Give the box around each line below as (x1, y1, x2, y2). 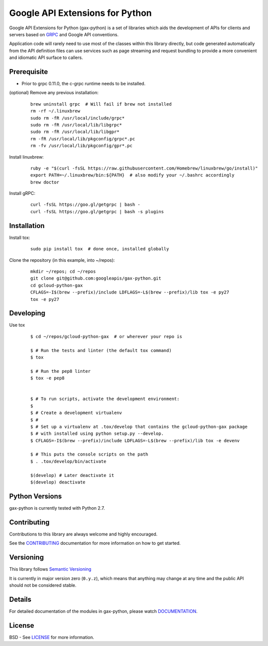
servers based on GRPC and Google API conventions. (9, 31, 119, 37)
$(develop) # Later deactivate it (30, 472, 114, 478)
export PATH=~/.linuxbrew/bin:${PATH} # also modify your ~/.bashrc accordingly (30, 173, 235, 178)
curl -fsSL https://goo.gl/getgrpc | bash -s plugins (30, 209, 164, 214)
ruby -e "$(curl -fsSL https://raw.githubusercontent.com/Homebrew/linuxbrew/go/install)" (30, 165, 258, 171)
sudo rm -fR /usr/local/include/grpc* (30, 115, 125, 121)
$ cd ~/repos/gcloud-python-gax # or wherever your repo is (30, 334, 182, 339)
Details (9, 595, 32, 603)
